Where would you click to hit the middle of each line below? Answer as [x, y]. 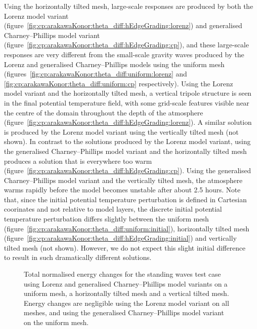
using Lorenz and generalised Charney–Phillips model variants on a [126, 283]
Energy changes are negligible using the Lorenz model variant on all [127, 303]
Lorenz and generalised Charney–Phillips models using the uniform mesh [114, 64]
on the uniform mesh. [56, 322]
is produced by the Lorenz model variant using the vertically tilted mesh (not [121, 131]
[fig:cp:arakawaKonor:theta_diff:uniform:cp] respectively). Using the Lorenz [119, 83]
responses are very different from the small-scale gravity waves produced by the [124, 54]
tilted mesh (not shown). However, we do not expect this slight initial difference [125, 247]
